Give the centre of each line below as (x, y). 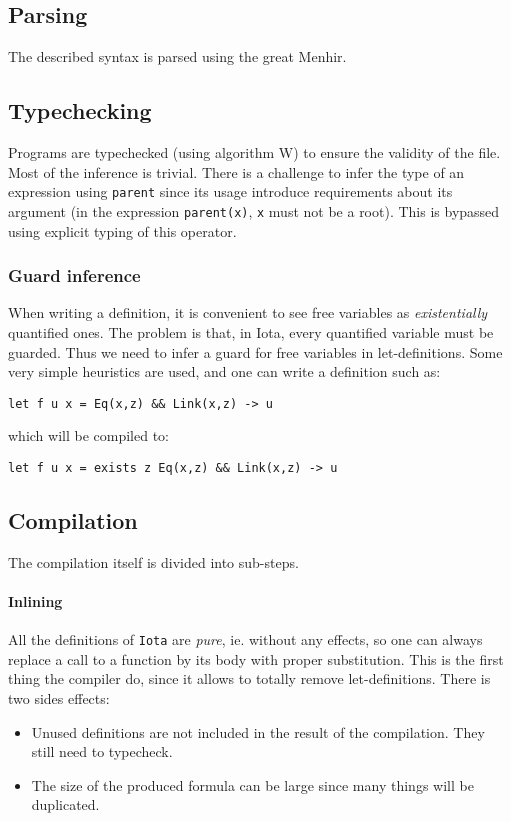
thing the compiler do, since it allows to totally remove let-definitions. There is (249, 678)
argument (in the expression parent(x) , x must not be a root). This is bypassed (254, 210)
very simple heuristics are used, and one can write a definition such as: (224, 371)
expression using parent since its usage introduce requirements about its (230, 191)
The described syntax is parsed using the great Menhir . (177, 56)
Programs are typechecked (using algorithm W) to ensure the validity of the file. (254, 152)
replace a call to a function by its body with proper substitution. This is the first (256, 658)
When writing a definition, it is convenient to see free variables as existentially (248, 312)
